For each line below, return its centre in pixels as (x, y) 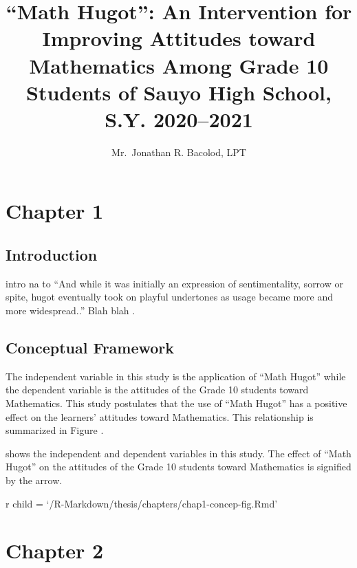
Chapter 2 (55, 550)
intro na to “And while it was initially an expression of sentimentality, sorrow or (174, 283)
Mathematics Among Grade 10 (179, 65)
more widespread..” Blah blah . (71, 310)
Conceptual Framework (90, 348)
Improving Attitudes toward (179, 38)
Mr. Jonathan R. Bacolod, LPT (179, 152)
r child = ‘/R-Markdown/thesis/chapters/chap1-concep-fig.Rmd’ (142, 503)
